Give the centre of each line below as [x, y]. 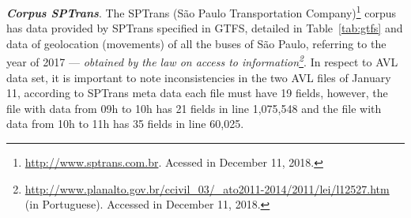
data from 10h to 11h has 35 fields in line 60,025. [125, 124]
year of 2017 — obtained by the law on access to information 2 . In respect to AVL [202, 61]
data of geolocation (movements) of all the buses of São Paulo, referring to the [196, 43]
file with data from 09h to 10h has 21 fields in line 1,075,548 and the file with [194, 108]
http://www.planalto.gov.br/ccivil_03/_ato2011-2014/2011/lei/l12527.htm [207, 188]
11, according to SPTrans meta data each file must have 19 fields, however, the [197, 93]
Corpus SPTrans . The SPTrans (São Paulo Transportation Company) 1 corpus [202, 11]
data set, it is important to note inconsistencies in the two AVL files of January [199, 77]
